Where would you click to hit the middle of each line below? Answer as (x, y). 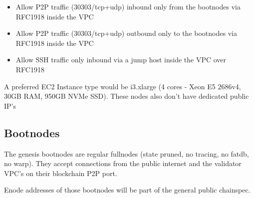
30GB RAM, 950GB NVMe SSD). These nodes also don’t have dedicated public (127, 96)
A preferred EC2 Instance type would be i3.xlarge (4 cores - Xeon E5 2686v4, (123, 86)
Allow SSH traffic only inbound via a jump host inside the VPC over (121, 60)
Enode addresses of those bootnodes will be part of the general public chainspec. (127, 190)
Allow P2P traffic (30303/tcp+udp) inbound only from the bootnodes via (128, 6)
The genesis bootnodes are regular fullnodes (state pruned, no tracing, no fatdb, (127, 153)
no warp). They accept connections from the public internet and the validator (123, 163)
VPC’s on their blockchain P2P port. (61, 173)
